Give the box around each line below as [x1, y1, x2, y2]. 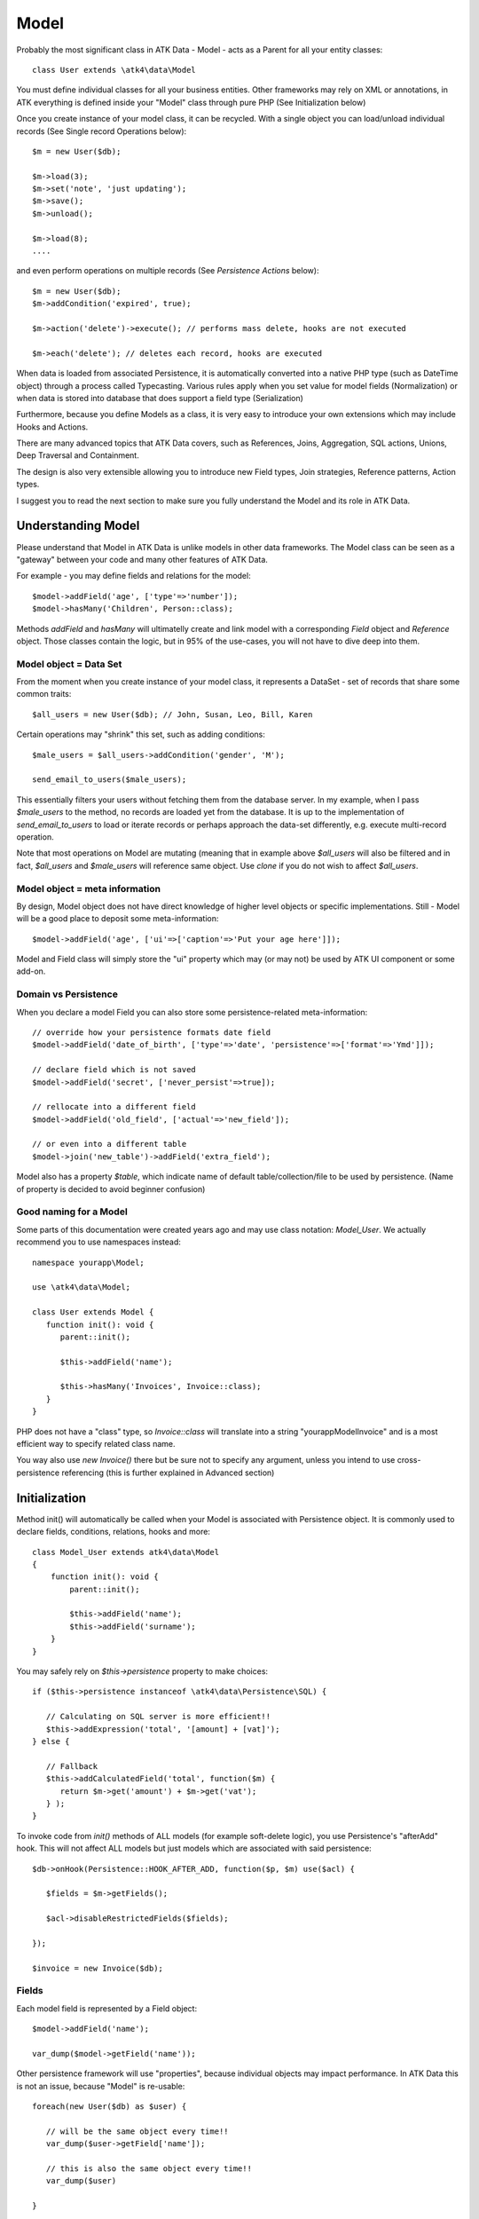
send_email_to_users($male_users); [32, 775, 187, 785]
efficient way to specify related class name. [16, 1439, 177, 1449]
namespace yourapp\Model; [32, 1257, 145, 1267]
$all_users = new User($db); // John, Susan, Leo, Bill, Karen [32, 709, 313, 719]
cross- [397, 1455, 421, 1465]
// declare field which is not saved [32, 1065, 197, 1075]
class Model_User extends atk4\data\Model [32, 1547, 220, 1557]
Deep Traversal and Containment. [16, 450, 139, 461]
